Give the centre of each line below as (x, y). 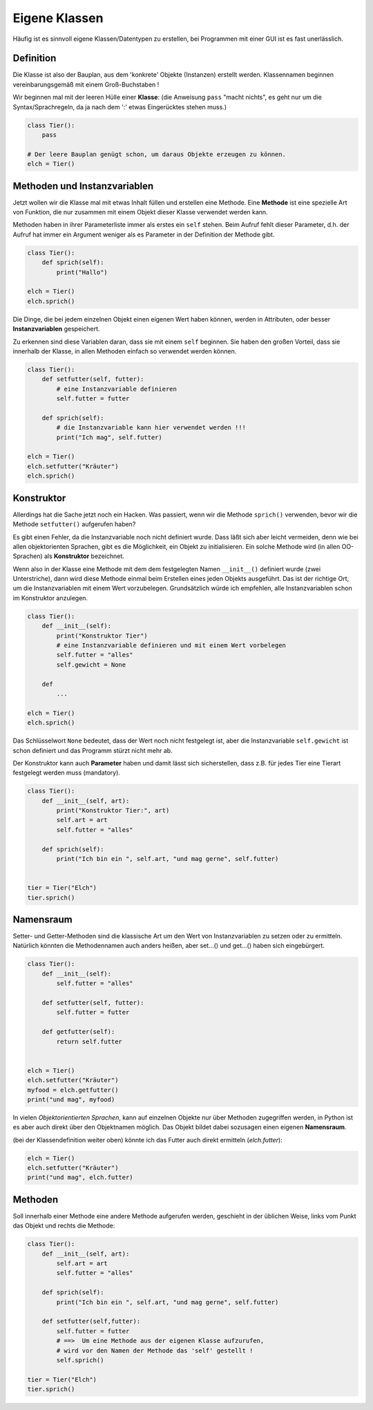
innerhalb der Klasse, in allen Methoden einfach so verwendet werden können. (125, 351)
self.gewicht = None (91, 665)
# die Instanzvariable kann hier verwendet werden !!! (151, 428)
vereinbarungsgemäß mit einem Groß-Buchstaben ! (86, 84)
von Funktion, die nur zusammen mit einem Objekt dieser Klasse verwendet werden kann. (141, 212)
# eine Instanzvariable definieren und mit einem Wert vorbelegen (171, 646)
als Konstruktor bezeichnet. (84, 556)
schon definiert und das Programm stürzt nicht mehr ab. (93, 750)
